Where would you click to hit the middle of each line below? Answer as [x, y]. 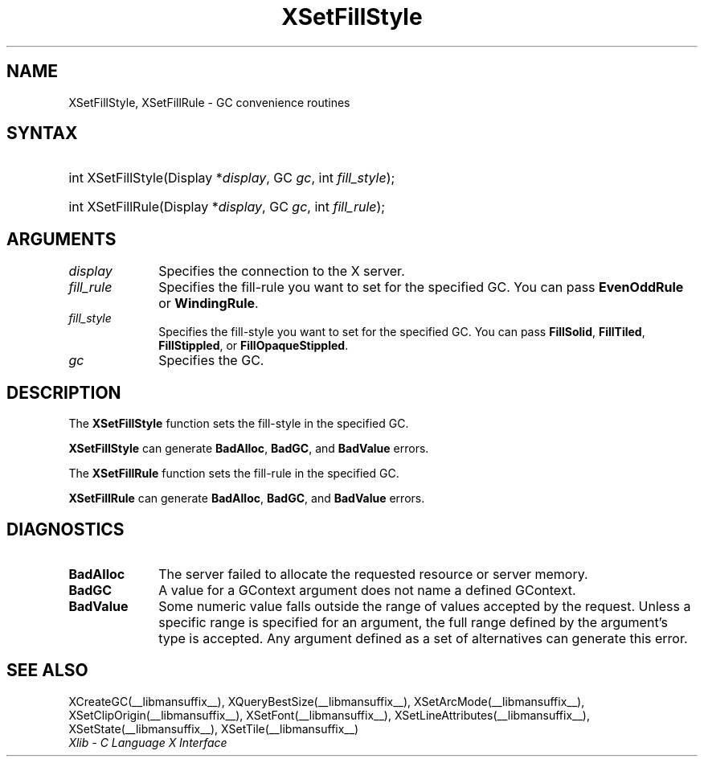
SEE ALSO [47, 671]
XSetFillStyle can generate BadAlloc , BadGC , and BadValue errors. [249, 449]
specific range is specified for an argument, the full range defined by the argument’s [413, 622]
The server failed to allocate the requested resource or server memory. [373, 574]
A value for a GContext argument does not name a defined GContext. [367, 590]
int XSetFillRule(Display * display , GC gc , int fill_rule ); [227, 207]
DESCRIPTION [64, 392]
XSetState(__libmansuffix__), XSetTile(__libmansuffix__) [214, 728]
